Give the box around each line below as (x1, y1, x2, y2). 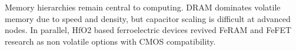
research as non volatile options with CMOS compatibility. (5, 35, 216, 47)
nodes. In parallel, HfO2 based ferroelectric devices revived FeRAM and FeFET (5, 24, 292, 36)
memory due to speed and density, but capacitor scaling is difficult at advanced (5, 12, 291, 24)
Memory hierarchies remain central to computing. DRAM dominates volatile (5, 1, 281, 13)
